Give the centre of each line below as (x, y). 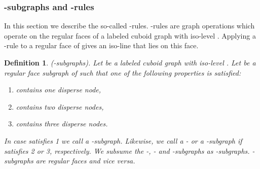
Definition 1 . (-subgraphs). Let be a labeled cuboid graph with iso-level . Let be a (130, 62)
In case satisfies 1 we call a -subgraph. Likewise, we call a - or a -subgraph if (123, 140)
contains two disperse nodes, (60, 106)
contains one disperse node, (59, 90)
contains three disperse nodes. (62, 124)
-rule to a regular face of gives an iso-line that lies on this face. (101, 45)
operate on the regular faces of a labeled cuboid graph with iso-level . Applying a (130, 35)
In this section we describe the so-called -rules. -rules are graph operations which (129, 26)
